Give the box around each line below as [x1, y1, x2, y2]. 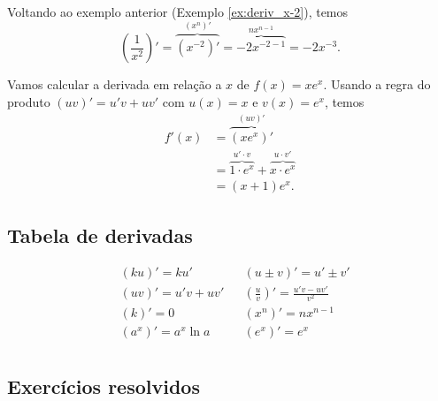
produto [7, 92, 50, 110]
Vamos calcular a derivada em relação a [7, 75, 222, 94]
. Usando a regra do [323, 75, 431, 94]
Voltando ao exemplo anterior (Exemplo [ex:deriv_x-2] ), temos [7, 3, 349, 20]
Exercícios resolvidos [7, 372, 200, 399]
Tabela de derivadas [7, 221, 193, 248]
